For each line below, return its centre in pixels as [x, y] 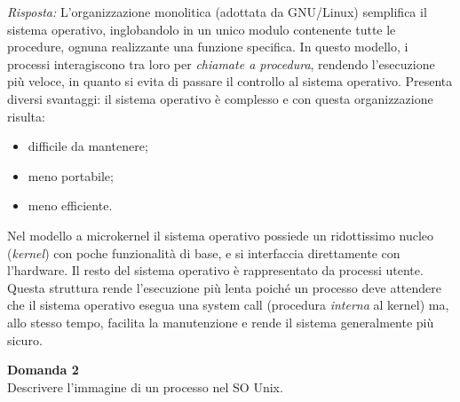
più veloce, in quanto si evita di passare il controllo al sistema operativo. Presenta [230, 81]
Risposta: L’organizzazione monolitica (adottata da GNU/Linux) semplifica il [217, 12]
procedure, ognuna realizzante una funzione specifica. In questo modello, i [208, 47]
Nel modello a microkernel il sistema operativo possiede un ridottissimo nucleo [221, 235]
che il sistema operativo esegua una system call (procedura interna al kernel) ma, [228, 305]
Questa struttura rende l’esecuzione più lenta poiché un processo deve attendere [225, 287]
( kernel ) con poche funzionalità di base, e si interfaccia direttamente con [204, 252]
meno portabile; [71, 175]
